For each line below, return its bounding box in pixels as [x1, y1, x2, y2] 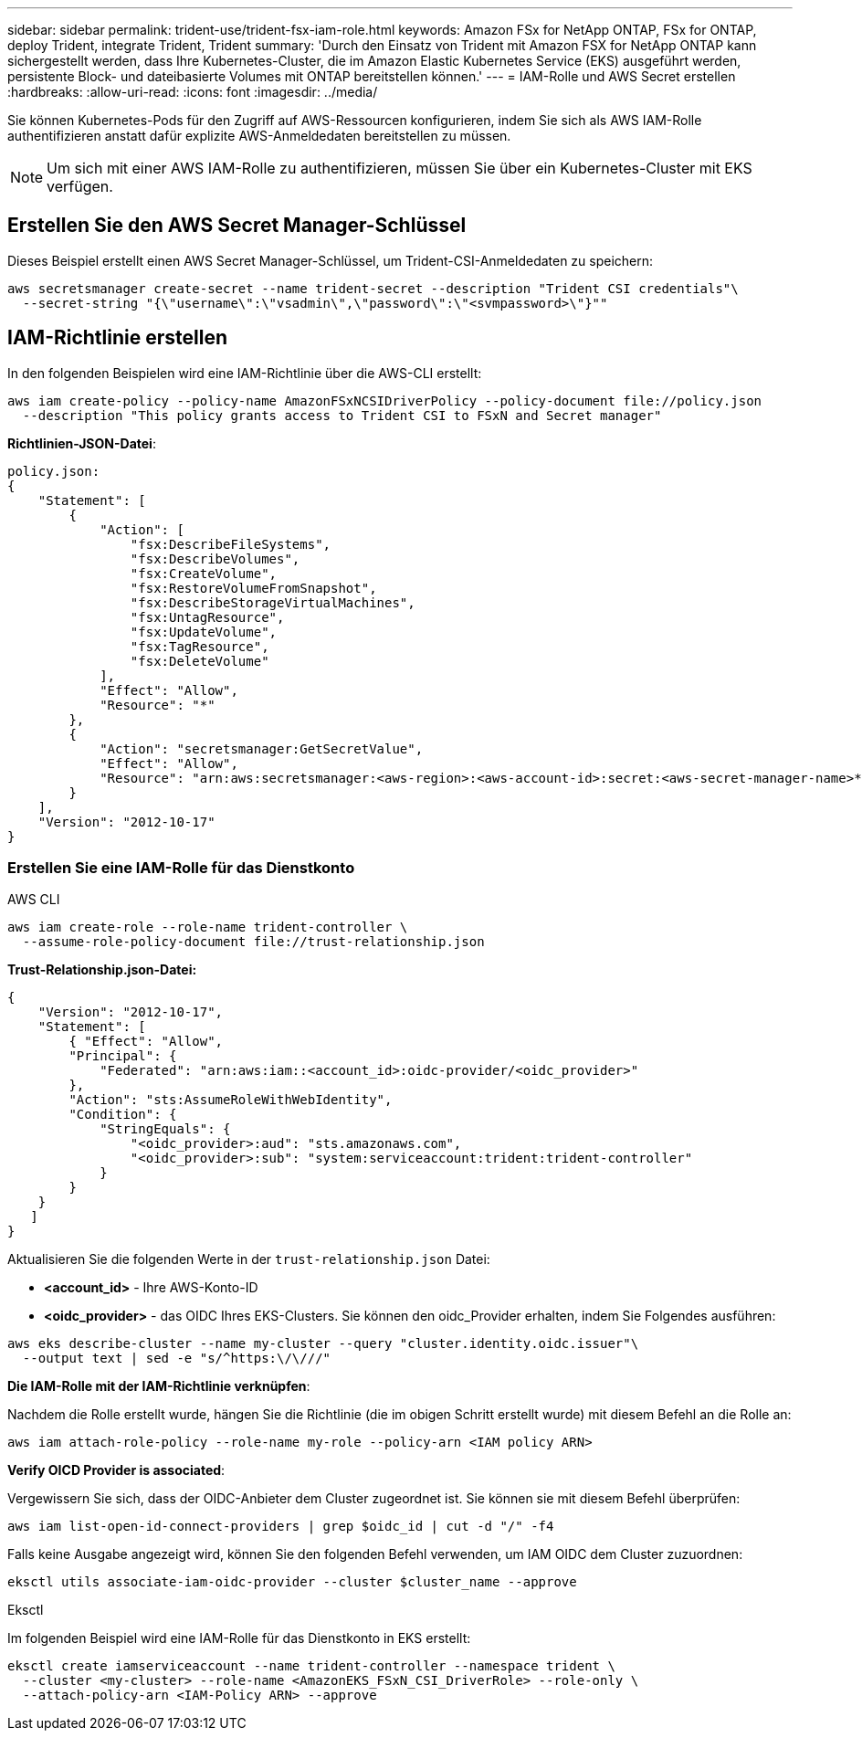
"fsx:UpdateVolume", [130, 624, 278, 639]
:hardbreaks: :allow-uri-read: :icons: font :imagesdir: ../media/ [7, 84, 378, 100]
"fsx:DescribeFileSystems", [130, 536, 331, 552]
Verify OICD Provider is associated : [7, 1462, 226, 1479]
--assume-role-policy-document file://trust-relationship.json [22, 934, 485, 950]
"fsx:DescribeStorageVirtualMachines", [130, 595, 415, 610]
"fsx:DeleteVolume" [130, 653, 269, 669]
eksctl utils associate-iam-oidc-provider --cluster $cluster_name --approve [7, 1575, 577, 1590]
